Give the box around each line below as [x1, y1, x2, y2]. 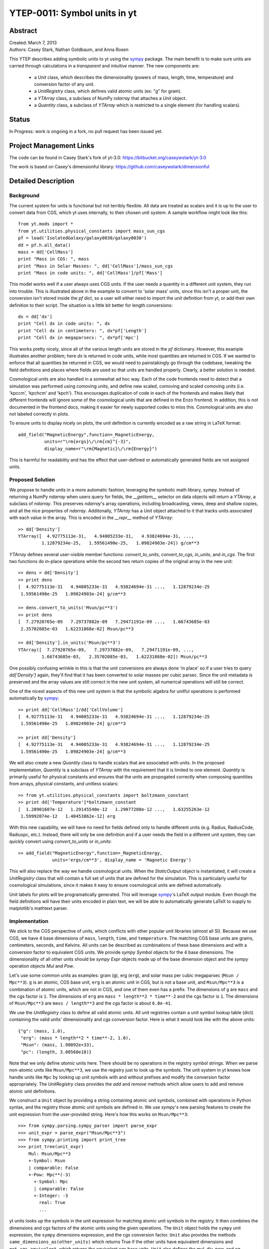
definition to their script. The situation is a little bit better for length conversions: [9, 302, 173, 308]
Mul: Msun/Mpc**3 [28, 1151, 71, 1157]
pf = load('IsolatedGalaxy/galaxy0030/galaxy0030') [18, 235, 147, 241]
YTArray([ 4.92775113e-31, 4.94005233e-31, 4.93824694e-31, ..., [18, 533, 194, 539]
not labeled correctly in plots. [9, 411, 69, 417]
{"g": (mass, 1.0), [18, 1028, 66, 1034]
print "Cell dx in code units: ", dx [18, 321, 111, 327]
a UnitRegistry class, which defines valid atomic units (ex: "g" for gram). [34, 88, 182, 94]
